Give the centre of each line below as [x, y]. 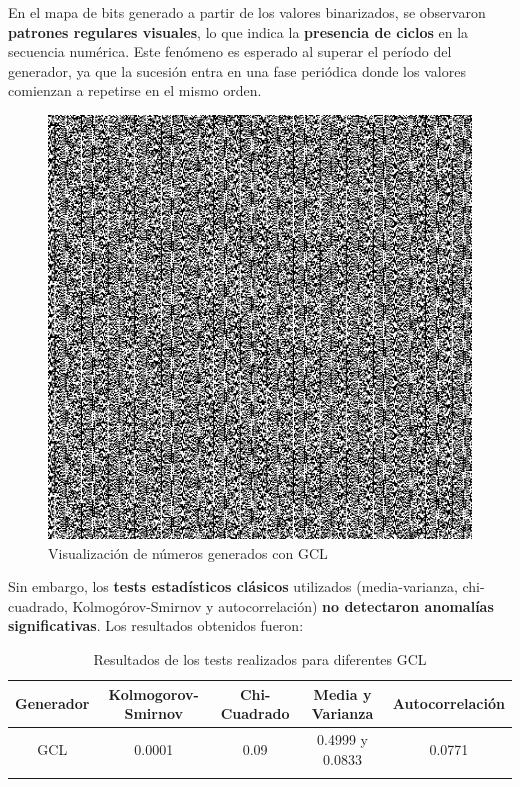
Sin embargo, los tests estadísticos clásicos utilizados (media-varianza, [233, 586]
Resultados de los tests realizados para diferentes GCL [260, 658]
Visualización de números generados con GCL [188, 552]
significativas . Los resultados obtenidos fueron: [156, 625]
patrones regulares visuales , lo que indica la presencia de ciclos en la [238, 31]
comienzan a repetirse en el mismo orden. [135, 90]
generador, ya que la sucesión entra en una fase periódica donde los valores [237, 70]
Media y [342, 693]
